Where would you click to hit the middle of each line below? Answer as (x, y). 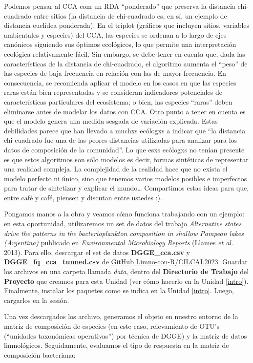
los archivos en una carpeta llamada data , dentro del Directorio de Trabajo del (126, 271)
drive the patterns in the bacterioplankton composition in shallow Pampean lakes (124, 233)
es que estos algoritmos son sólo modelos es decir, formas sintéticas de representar (126, 159)
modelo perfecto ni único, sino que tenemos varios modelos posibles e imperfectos (126, 178)
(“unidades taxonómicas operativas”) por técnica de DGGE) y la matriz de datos (126, 335)
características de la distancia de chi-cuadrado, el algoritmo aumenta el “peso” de (126, 63)
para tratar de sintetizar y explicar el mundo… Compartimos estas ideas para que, (126, 188)
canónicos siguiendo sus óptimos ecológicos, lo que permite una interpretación (120, 44)
